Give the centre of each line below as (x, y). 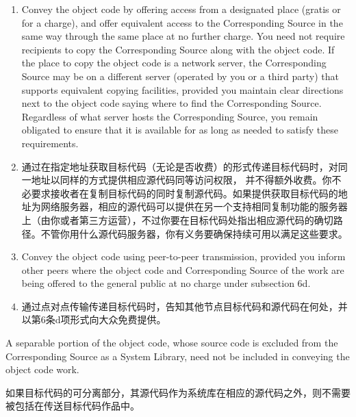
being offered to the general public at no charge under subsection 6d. (166, 283)
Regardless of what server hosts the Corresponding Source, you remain (170, 116)
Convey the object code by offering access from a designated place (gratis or (181, 9)
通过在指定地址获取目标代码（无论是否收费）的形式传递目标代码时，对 (180, 166)
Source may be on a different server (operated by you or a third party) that (180, 76)
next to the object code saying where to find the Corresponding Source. (171, 103)
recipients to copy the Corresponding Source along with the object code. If (178, 49)
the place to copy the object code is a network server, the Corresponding (174, 63)
